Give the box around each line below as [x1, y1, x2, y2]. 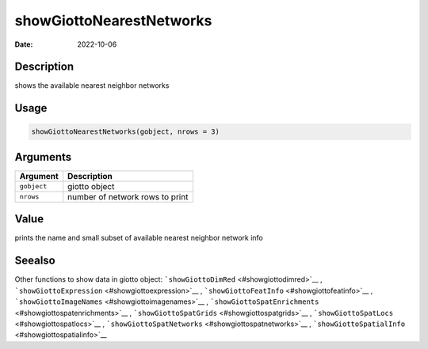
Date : [14, 40, 33, 49]
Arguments [14, 150, 72, 164]
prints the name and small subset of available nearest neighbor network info [14, 233, 263, 243]
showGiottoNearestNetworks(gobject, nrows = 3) [31, 127, 220, 136]
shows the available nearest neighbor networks [14, 81, 170, 90]
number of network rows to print [67, 191, 189, 202]
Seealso [14, 254, 55, 267]
